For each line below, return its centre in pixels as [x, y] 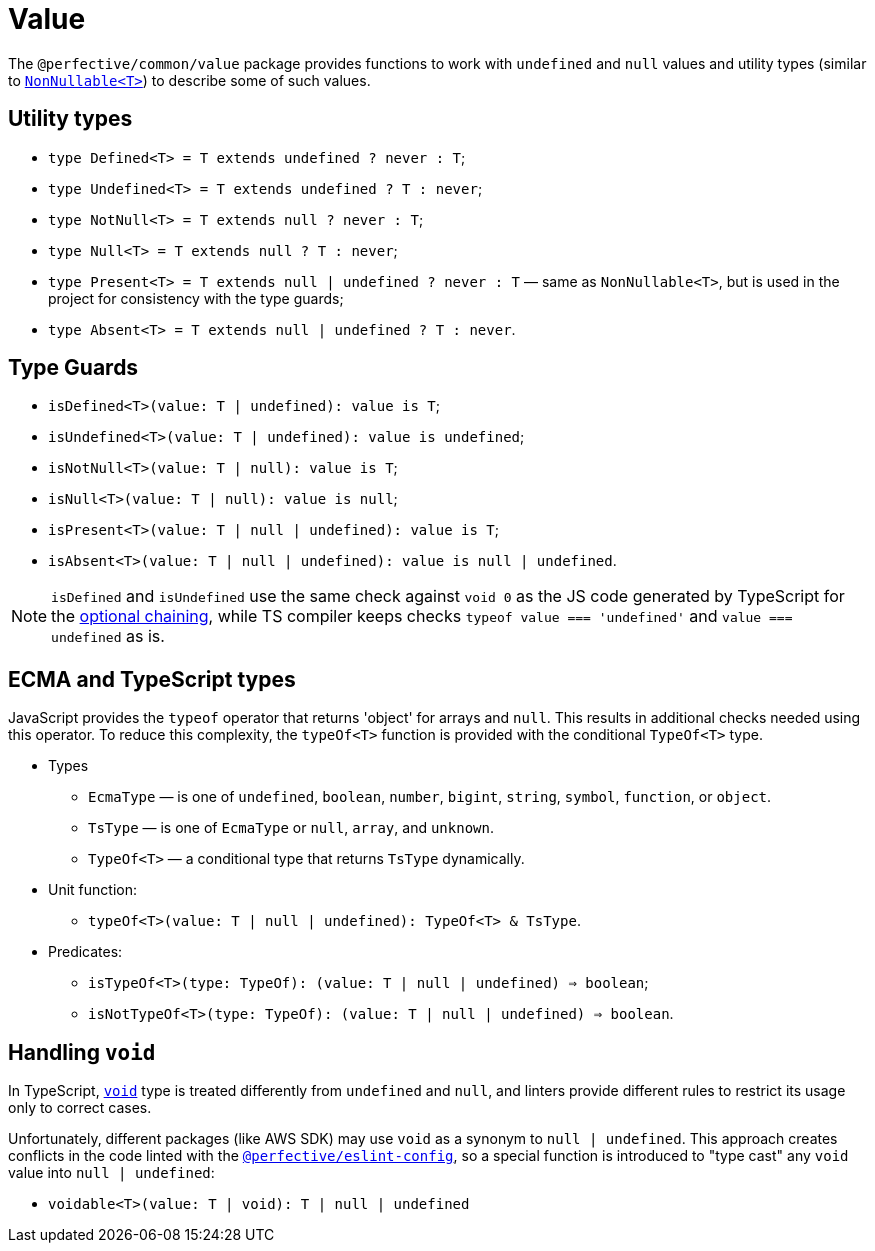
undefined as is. [108, 636]
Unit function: [92, 890]
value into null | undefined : [111, 1173]
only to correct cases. [80, 1108]
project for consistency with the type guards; [196, 298]
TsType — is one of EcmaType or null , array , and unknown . [291, 828]
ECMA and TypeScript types [152, 679]
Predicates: [85, 952]
